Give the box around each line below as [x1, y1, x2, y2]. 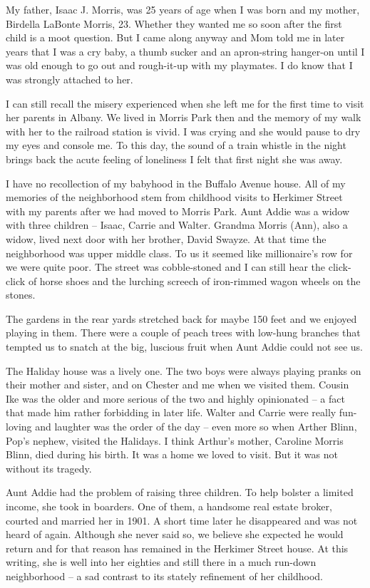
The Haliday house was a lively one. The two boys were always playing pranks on [6, 363, 361, 378]
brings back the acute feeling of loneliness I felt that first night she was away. [6, 151, 343, 166]
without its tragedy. [6, 460, 92, 475]
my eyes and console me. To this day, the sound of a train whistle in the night [6, 138, 346, 153]
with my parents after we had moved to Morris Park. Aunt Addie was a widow [6, 203, 350, 218]
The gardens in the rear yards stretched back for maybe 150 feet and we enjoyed [6, 311, 357, 326]
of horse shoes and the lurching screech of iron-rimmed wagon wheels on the [28, 273, 361, 288]
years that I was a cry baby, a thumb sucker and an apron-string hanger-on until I [6, 43, 365, 58]
